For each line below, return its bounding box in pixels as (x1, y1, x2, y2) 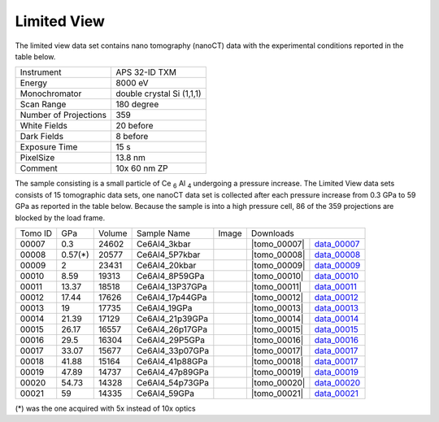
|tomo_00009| (250, 259, 306, 271)
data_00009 (314, 259, 361, 271)
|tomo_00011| (250, 281, 302, 292)
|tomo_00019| (250, 366, 304, 377)
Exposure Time (20, 141, 78, 153)
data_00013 (314, 302, 359, 313)
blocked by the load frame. (15, 212, 106, 223)
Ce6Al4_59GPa (136, 387, 195, 398)
